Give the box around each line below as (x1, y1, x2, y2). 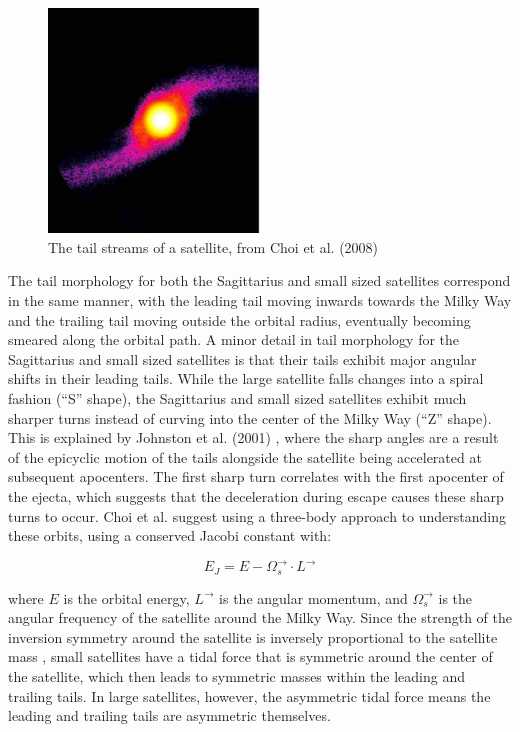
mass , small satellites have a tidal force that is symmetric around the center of (8, 646, 493, 667)
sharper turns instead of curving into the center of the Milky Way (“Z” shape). (8, 407, 492, 428)
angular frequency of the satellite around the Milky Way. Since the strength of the (8, 607, 512, 628)
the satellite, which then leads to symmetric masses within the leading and (8, 666, 466, 687)
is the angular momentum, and (219, 587, 408, 608)
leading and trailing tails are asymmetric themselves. (8, 705, 331, 726)
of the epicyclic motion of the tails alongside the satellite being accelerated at (8, 446, 482, 467)
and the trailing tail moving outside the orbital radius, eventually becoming (8, 309, 471, 330)
